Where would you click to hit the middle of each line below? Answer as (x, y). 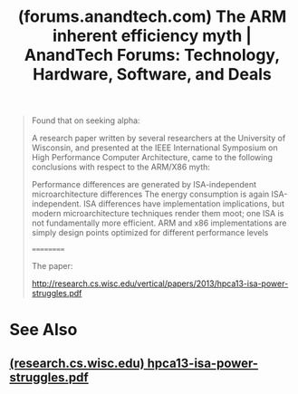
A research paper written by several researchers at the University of (159, 139)
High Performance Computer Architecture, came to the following (152, 158)
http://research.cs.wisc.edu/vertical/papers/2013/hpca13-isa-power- (160, 283)
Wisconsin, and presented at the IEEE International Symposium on (154, 148)
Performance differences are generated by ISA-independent (144, 185)
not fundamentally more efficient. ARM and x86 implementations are (159, 223)
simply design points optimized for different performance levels (150, 233)
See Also (43, 330)
